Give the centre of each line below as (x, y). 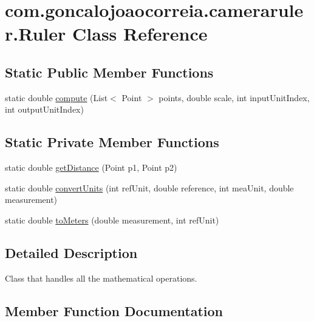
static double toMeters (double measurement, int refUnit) (112, 220)
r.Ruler (36, 34)
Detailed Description (71, 252)
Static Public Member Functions (109, 72)
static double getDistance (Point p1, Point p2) (91, 167)
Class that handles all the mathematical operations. (101, 278)
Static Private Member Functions (112, 142)
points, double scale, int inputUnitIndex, (234, 97)
